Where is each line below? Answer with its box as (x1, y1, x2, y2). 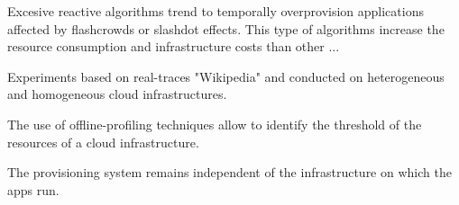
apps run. (7, 180, 60, 199)
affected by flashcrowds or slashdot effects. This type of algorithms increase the (7, 19, 445, 38)
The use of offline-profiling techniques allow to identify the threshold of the (7, 114, 422, 133)
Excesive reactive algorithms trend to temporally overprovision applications (7, 2, 424, 20)
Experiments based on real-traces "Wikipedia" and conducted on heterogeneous (7, 67, 445, 85)
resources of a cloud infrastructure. (7, 132, 199, 151)
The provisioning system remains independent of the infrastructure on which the (7, 163, 452, 182)
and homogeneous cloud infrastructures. (7, 85, 227, 103)
